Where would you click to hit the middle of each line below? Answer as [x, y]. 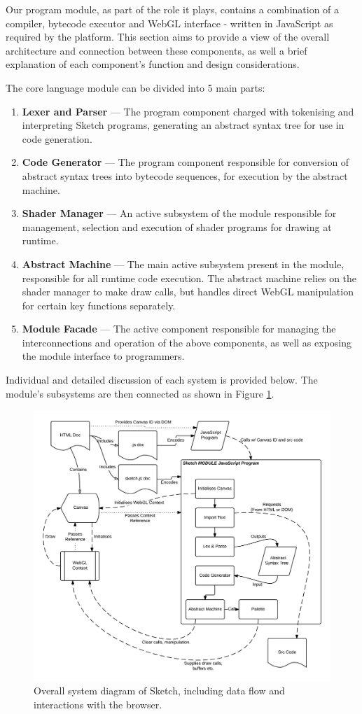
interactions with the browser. [98, 704]
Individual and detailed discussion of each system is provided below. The [162, 380]
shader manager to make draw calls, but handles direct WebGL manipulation [188, 292]
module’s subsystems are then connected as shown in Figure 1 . [140, 393]
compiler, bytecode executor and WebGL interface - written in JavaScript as [169, 23]
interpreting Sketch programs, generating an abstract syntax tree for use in [183, 125]
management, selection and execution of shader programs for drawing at [177, 226]
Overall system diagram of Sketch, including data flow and [159, 691]
